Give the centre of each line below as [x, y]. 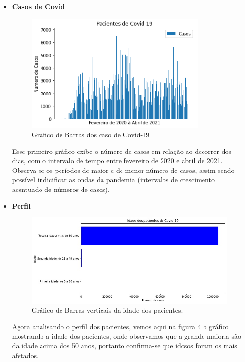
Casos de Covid [39, 6]
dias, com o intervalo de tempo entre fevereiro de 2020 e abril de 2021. [117, 161]
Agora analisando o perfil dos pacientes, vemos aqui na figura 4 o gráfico [120, 326]
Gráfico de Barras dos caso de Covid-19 [91, 134]
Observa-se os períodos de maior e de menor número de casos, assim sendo [123, 170]
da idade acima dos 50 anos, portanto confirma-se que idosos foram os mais [124, 345]
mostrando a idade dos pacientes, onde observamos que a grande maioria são [126, 336]
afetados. [25, 355]
